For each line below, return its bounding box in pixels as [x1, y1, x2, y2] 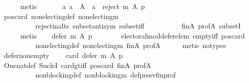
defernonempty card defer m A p [3, 49, 123, 60]
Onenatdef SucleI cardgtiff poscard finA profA [3, 59, 151, 70]
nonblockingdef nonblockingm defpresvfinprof [35, 69, 176, 80]
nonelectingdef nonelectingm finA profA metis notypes [35, 40, 226, 50]
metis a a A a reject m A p [20, 1, 145, 11]
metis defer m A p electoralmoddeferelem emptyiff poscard [20, 30, 245, 40]
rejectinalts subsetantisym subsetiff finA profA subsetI [35, 20, 241, 31]
